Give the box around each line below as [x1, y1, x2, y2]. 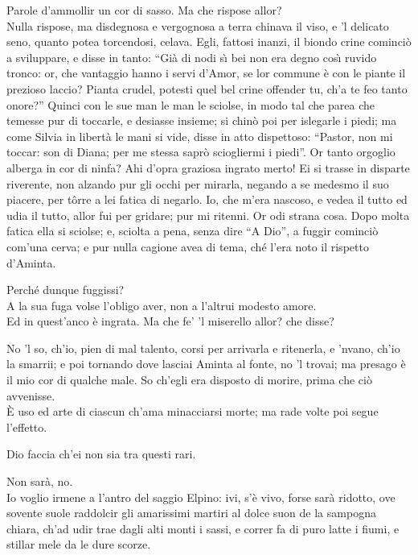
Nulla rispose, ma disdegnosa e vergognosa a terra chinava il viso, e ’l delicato [6, 17, 389, 34]
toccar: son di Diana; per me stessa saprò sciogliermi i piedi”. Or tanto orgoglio [6, 143, 395, 160]
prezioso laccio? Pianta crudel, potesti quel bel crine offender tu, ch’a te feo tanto [6, 80, 408, 97]
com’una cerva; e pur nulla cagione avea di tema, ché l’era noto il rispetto [6, 238, 369, 255]
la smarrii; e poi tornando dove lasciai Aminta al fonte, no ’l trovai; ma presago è [6, 355, 406, 372]
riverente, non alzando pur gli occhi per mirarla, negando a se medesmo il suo [6, 175, 389, 192]
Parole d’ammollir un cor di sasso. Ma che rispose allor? [6, 2, 282, 18]
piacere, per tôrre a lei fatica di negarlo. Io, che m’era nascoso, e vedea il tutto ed [6, 191, 408, 208]
